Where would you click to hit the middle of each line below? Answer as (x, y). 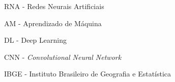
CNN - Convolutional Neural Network (63, 57)
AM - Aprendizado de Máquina (53, 23)
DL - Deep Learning (35, 40)
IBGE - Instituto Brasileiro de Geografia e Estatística (88, 74)
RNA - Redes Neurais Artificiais (54, 6)
